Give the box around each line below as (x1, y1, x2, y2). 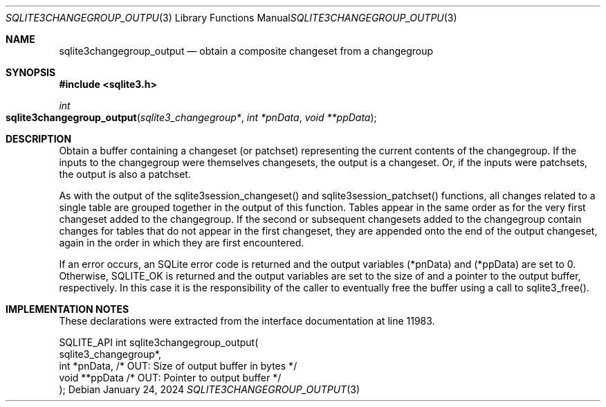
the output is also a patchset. (59, 168, 191, 180)
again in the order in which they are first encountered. (59, 237, 304, 248)
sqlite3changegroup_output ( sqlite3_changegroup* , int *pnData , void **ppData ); (6, 111, 377, 123)
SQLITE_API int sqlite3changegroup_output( (59, 336, 259, 348)
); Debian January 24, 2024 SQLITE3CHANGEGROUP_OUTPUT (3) (59, 383, 360, 395)
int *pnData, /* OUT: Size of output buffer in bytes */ (59, 360, 297, 372)
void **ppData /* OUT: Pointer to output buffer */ (59, 372, 282, 383)
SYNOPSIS (6, 66, 56, 78)
